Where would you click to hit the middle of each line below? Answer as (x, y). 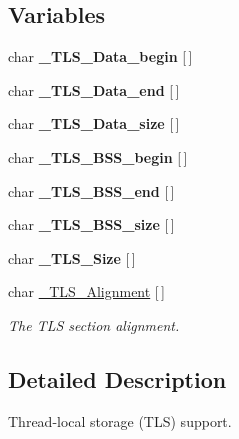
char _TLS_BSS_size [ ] (91, 224)
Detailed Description (117, 378)
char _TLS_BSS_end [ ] (91, 190)
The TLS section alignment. (94, 324)
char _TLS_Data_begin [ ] (100, 56)
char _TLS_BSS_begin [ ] (98, 156)
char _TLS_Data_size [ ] (94, 123)
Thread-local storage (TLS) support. (120, 420)
